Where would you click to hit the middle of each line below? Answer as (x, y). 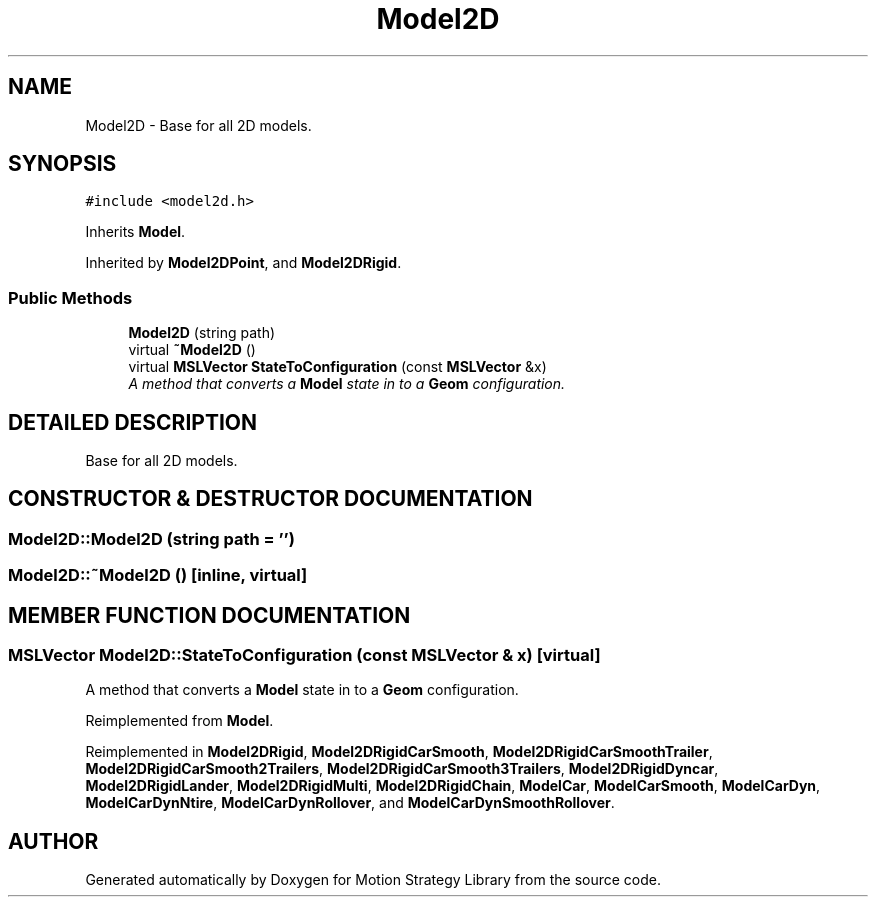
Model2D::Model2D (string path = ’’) (151, 538)
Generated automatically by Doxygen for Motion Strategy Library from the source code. (373, 880)
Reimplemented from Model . (179, 721)
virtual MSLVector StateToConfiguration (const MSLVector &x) (337, 367)
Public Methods (70, 297)
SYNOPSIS (62, 164)
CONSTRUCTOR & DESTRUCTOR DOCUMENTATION (270, 499)
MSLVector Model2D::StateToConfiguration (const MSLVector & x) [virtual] (304, 655)
